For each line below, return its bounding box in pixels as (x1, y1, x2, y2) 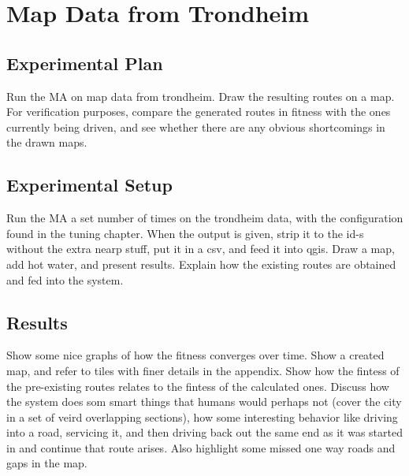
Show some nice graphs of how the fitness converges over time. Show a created (6, 347, 385, 363)
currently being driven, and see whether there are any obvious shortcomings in (6, 118, 385, 135)
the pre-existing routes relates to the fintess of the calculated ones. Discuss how (6, 377, 389, 394)
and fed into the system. (6, 271, 124, 288)
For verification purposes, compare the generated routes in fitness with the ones (6, 103, 391, 120)
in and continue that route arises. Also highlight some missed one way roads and (6, 439, 396, 456)
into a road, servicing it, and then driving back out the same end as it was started (6, 424, 403, 441)
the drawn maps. (6, 134, 87, 151)
